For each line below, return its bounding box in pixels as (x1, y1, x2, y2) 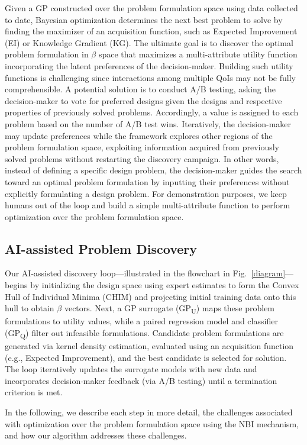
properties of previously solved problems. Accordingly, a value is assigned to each (5, 106, 299, 118)
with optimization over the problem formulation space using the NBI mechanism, (5, 417, 299, 430)
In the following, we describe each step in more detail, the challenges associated (5, 406, 293, 418)
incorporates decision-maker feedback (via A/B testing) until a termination (5, 374, 277, 386)
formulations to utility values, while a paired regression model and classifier (5, 315, 278, 327)
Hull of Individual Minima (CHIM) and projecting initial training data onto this (5, 290, 296, 302)
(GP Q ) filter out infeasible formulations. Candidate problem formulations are (5, 326, 284, 340)
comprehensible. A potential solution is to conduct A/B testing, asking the (5, 83, 276, 95)
